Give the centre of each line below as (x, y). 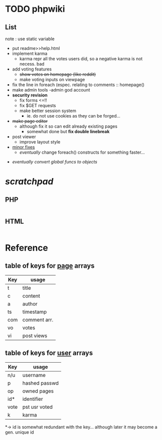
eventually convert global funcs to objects (55, 162)
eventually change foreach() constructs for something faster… (82, 152)
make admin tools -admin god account (51, 90)
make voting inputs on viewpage (52, 80)
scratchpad (29, 182)
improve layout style (40, 142)
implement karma (30, 53)
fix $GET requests (38, 105)
